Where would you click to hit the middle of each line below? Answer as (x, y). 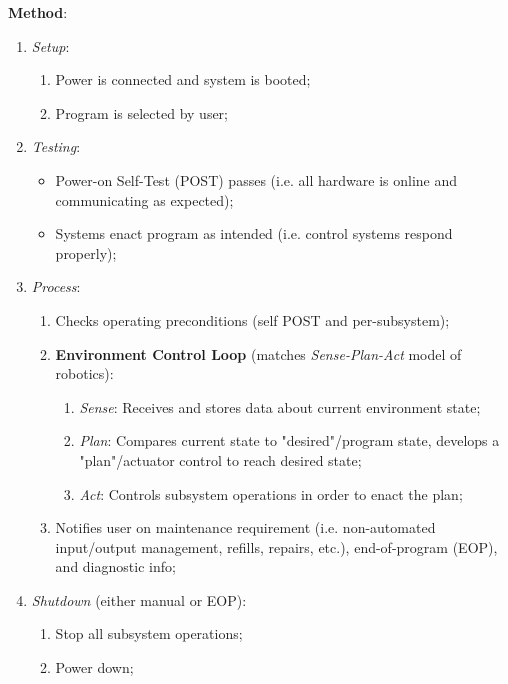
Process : (56, 286)
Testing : (56, 146)
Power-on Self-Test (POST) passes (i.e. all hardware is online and (256, 179)
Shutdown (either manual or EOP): (139, 599)
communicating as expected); (144, 199)
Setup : (50, 45)
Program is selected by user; (142, 112)
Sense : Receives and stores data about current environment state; (280, 406)
